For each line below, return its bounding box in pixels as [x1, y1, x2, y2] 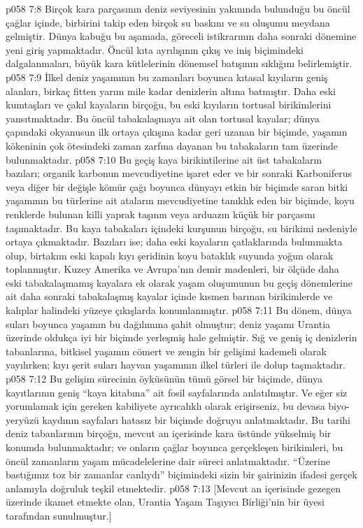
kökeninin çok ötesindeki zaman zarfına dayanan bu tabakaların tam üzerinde [6, 138, 339, 152]
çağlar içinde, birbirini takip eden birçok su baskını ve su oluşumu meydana [6, 15, 330, 29]
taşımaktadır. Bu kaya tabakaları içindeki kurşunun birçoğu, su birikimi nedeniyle [6, 220, 357, 235]
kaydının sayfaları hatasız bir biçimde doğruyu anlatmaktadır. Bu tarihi [42, 412, 351, 427]
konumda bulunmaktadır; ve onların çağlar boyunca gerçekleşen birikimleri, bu [6, 440, 343, 454]
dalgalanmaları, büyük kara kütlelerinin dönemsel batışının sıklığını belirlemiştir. [6, 56, 353, 71]
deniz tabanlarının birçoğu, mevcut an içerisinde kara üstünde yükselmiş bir [6, 426, 332, 441]
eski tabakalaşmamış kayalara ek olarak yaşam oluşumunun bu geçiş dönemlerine [6, 275, 353, 290]
